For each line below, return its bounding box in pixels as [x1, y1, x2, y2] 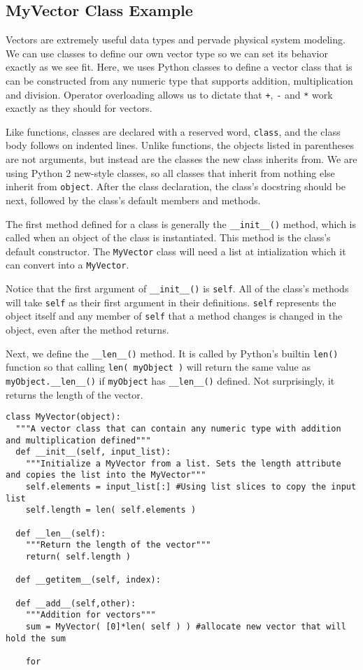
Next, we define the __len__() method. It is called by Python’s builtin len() [6, 345, 339, 360]
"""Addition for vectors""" [25, 610, 156, 620]
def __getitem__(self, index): [15, 575, 161, 585]
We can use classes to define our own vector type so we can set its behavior [6, 45, 329, 60]
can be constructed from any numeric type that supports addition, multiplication [6, 73, 353, 87]
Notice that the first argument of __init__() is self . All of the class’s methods [6, 281, 349, 296]
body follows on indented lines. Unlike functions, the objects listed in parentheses [6, 138, 354, 152]
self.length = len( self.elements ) [25, 505, 197, 515]
